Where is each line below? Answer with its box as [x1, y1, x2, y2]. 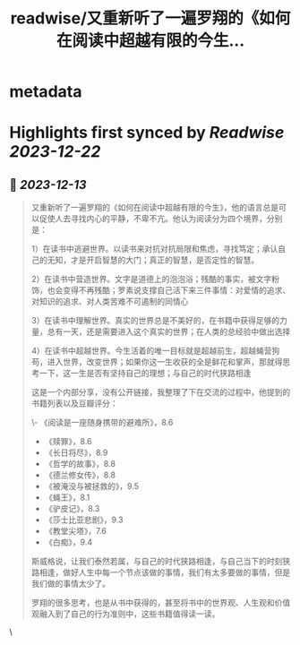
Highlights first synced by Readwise [9, 123, 285, 143]
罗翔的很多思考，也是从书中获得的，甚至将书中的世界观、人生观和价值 [30, 598, 291, 608]
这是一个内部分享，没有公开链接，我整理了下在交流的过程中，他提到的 [30, 387, 291, 398]
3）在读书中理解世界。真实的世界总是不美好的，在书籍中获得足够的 [30, 315, 280, 326]
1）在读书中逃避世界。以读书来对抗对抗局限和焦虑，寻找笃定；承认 [30, 244, 279, 254]
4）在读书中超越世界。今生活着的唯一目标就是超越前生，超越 [30, 346, 257, 357]
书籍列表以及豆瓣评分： [30, 398, 118, 408]
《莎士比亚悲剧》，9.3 [44, 514, 124, 525]
